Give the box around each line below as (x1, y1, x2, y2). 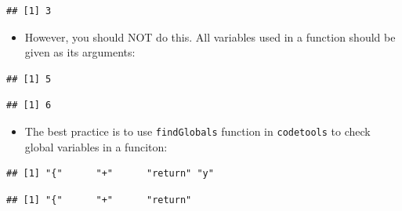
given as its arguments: (24, 44, 136, 60)
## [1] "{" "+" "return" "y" (6, 168, 214, 180)
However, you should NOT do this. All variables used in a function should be (24, 28, 396, 45)
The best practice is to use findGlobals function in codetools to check (24, 122, 371, 139)
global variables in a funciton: (24, 138, 168, 155)
